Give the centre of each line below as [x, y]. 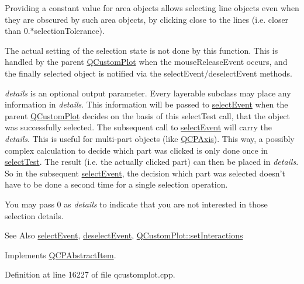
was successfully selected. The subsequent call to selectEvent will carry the [138, 127]
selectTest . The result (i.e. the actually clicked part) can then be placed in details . [152, 162]
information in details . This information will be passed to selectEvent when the [146, 104]
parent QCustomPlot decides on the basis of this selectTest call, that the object [148, 115]
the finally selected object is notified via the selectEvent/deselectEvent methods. [148, 73]
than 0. [18, 31]
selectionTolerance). [69, 31]
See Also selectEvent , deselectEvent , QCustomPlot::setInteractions [124, 235]
